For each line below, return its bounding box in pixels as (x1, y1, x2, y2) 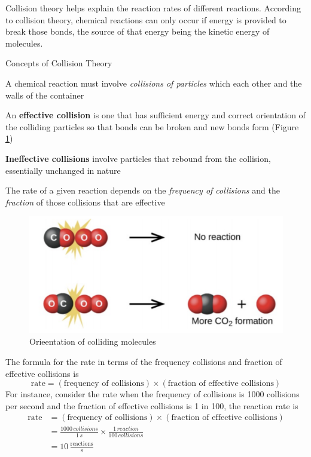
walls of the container (5, 88, 84, 101)
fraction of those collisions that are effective (5, 195, 165, 208)
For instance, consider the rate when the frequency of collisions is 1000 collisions (5, 388, 300, 400)
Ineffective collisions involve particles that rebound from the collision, (5, 152, 271, 164)
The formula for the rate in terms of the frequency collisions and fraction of (5, 355, 282, 367)
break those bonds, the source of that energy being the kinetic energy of (5, 25, 270, 38)
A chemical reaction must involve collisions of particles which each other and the (5, 76, 302, 89)
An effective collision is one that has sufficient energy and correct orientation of (5, 109, 306, 121)
